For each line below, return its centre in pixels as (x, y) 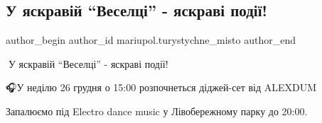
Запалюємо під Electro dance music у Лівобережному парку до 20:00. (157, 111)
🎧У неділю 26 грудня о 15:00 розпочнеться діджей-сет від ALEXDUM (161, 87)
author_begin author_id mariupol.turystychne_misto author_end (151, 40)
